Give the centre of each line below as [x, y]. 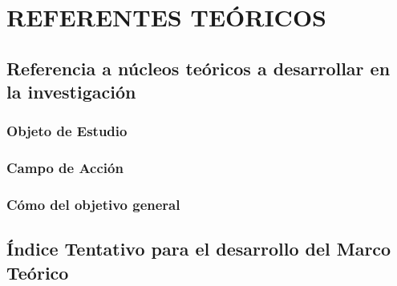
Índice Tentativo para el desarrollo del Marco [199, 249]
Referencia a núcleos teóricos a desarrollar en [198, 68]
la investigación [71, 92]
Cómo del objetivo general [93, 205]
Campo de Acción [65, 168]
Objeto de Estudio [67, 131]
